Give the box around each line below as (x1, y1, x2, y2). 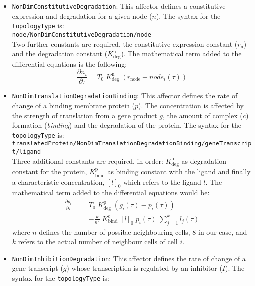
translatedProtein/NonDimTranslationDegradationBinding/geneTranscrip (12, 140, 252, 147)
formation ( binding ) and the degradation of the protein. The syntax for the (12, 120, 242, 130)
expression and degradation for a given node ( (12, 10, 152, 21)
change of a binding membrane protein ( (12, 100, 135, 110)
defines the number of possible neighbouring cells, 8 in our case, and (39, 226, 247, 237)
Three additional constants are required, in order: (12, 155, 163, 166)
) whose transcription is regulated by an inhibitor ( (66, 263, 222, 273)
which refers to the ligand (123, 176, 201, 187)
